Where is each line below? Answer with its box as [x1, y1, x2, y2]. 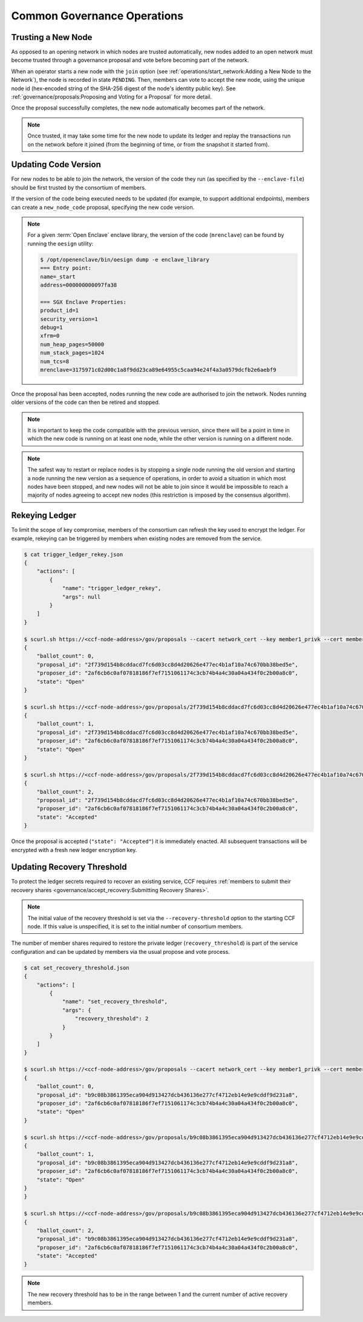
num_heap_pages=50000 [40, 341, 105, 348]
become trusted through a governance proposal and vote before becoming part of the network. [11, 56, 249, 64]
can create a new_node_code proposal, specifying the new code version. [11, 203, 195, 211]
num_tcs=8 [40, 358, 70, 365]
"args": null [62, 593, 101, 600]
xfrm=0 [40, 332, 60, 339]
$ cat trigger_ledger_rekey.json [24, 551, 123, 558]
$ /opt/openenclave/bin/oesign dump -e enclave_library [40, 256, 210, 263]
